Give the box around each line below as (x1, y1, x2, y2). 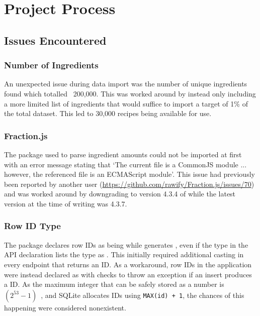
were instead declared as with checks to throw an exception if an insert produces (4, 269, 252, 279)
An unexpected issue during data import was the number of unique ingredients (4, 78, 247, 89)
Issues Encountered (4, 32, 107, 48)
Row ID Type (4, 220, 61, 232)
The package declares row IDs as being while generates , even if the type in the (4, 239, 248, 250)
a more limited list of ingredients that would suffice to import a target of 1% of (4, 98, 248, 109)
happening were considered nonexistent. (4, 302, 126, 312)
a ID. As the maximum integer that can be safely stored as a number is (4, 279, 224, 289)
